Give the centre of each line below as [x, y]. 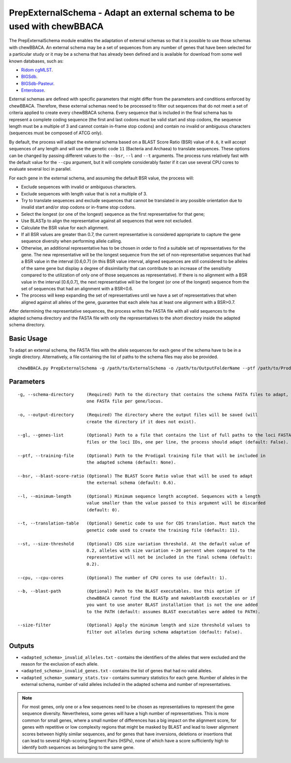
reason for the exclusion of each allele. [60, 664]
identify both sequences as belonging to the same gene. [78, 747]
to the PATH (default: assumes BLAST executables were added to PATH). [173, 612]
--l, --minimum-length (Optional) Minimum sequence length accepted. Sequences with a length [139, 496]
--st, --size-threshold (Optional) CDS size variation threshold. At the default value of [134, 544]
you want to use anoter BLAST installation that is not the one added [172, 605]
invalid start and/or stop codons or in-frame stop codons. [78, 207]
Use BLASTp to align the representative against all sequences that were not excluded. [107, 221]
